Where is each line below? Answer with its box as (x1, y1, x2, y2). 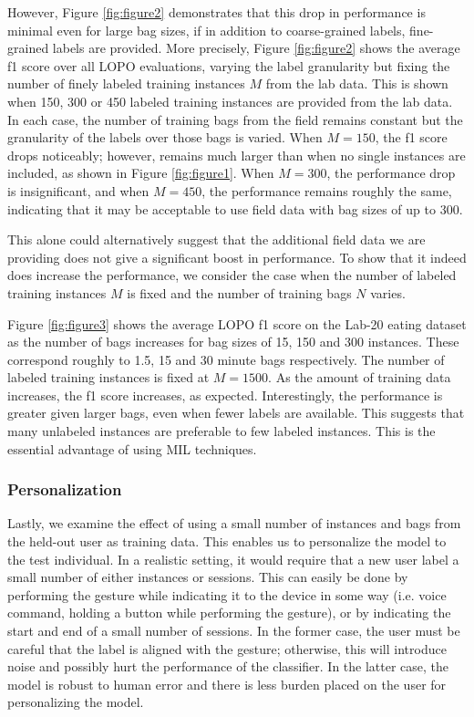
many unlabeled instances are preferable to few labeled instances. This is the (7, 421, 436, 441)
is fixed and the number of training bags (127, 283, 352, 302)
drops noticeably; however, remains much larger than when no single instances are (7, 145, 466, 164)
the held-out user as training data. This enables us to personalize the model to (7, 532, 447, 551)
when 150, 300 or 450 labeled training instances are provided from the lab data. (7, 91, 453, 110)
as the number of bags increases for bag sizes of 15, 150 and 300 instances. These (7, 332, 459, 351)
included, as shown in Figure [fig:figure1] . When (7, 163, 274, 182)
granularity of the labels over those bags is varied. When (7, 128, 323, 147)
